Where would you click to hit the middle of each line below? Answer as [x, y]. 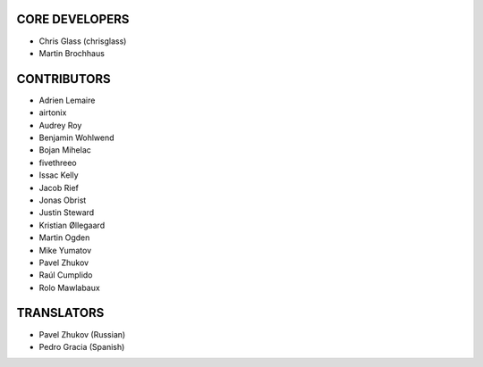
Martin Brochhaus [72, 53]
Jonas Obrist [63, 200]
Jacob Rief [59, 188]
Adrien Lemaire [67, 100]
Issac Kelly [59, 175]
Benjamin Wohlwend [77, 138]
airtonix [53, 113]
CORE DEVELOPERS [73, 19]
